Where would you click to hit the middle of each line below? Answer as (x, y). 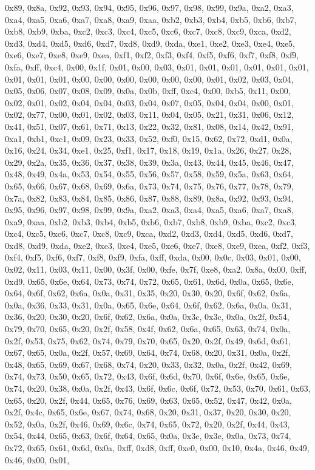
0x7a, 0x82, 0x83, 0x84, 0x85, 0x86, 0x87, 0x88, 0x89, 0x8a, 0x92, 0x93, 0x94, (149, 198)
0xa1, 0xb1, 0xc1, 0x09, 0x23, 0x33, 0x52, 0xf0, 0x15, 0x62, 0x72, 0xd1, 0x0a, (149, 138)
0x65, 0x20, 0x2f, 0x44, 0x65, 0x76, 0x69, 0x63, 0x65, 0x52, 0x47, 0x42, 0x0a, (148, 400)
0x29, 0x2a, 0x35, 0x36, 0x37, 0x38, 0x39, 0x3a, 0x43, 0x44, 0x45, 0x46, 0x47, (149, 162)
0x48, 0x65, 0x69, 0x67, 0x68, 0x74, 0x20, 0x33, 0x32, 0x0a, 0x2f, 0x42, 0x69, (148, 364)
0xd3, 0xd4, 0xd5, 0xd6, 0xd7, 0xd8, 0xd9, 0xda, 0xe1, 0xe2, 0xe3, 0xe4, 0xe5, (150, 43)
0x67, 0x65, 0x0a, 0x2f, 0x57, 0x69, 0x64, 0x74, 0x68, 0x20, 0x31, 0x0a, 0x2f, (148, 352)
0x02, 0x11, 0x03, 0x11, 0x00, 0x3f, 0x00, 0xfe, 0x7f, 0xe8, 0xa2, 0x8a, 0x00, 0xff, (156, 269)
